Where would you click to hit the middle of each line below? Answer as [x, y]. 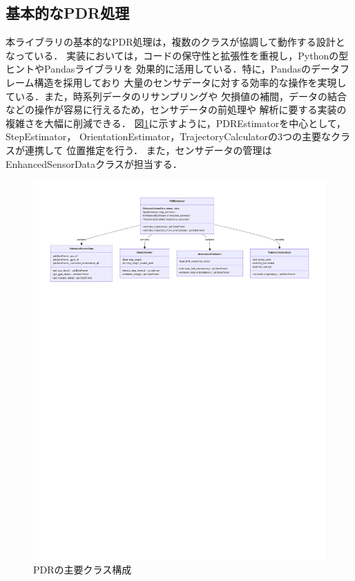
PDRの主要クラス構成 [83, 569]
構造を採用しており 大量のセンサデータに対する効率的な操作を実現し [190, 82]
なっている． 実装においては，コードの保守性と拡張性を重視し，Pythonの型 [177, 55]
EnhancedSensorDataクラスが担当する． [94, 163]
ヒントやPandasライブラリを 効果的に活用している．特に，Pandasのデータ [173, 69]
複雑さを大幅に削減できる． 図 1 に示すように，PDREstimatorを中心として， [176, 123]
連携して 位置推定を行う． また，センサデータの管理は [148, 150]
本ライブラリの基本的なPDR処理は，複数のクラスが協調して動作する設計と [175, 42]
